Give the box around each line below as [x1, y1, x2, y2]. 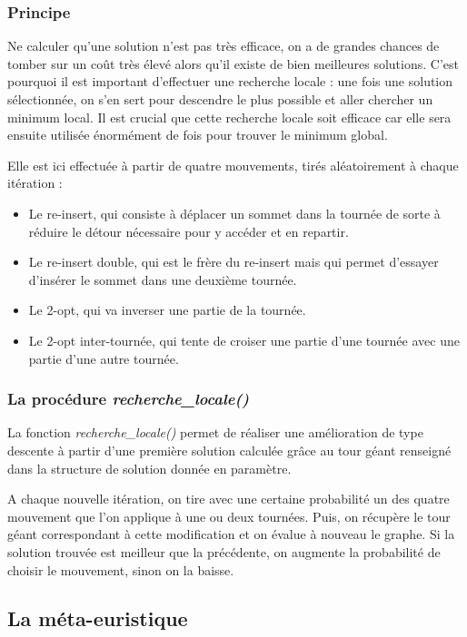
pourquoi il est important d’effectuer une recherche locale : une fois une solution [7, 72, 453, 91]
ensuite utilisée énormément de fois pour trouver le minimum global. [7, 125, 388, 144]
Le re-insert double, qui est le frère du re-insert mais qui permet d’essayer [28, 252, 439, 271]
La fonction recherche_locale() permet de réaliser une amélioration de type [7, 423, 423, 442]
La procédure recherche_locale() [7, 387, 249, 410]
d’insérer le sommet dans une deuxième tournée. [28, 269, 297, 289]
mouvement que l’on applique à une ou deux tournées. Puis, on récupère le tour [7, 506, 451, 525]
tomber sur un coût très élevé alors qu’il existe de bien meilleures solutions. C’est [7, 54, 459, 73]
